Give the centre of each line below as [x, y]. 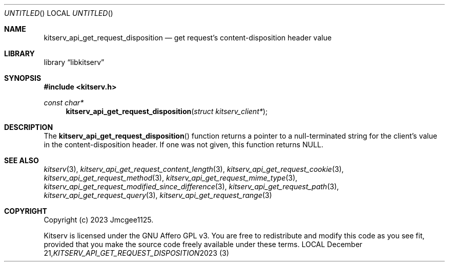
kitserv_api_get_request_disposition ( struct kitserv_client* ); [167, 111]
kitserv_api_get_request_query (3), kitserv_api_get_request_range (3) [158, 195]
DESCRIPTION [29, 127]
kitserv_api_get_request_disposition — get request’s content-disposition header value [188, 38]
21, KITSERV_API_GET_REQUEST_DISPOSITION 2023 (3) [136, 253]
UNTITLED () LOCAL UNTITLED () [59, 13]
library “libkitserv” [74, 62]
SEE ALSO [22, 160]
